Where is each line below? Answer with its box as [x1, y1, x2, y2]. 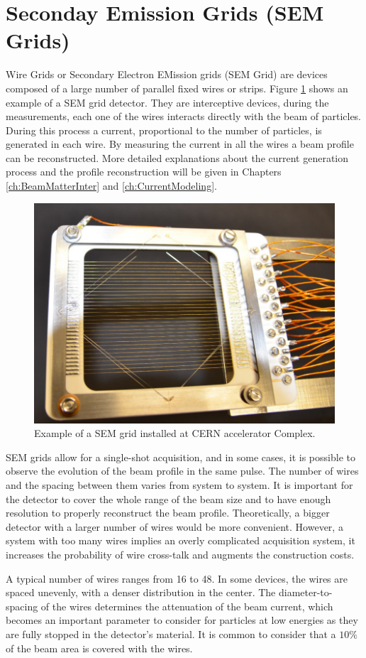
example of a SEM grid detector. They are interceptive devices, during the [6, 95, 329, 109]
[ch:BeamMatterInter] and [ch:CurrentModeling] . [6, 178, 217, 193]
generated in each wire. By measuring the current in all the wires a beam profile [6, 136, 354, 151]
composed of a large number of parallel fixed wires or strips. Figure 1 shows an [6, 80, 348, 95]
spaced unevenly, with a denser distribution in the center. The [6, 585, 276, 600]
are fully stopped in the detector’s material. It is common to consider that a [6, 626, 336, 641]
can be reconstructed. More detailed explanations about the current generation [6, 150, 349, 165]
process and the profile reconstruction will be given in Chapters [6, 164, 282, 179]
